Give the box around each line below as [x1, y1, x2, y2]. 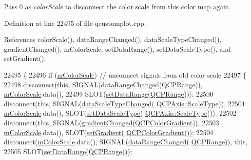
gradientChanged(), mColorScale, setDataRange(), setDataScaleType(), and [4, 43, 231, 54]
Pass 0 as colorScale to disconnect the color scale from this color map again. [4, 1, 231, 11]
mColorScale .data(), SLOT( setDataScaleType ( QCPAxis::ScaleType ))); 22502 [4, 108, 236, 118]
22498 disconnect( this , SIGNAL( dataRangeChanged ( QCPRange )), [4, 79, 203, 89]
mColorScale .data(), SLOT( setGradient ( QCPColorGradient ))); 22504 [4, 127, 213, 137]
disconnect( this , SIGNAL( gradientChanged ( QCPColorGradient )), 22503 [4, 117, 219, 127]
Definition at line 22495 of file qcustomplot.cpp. [4, 18, 146, 28]
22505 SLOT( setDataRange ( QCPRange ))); [4, 146, 132, 156]
